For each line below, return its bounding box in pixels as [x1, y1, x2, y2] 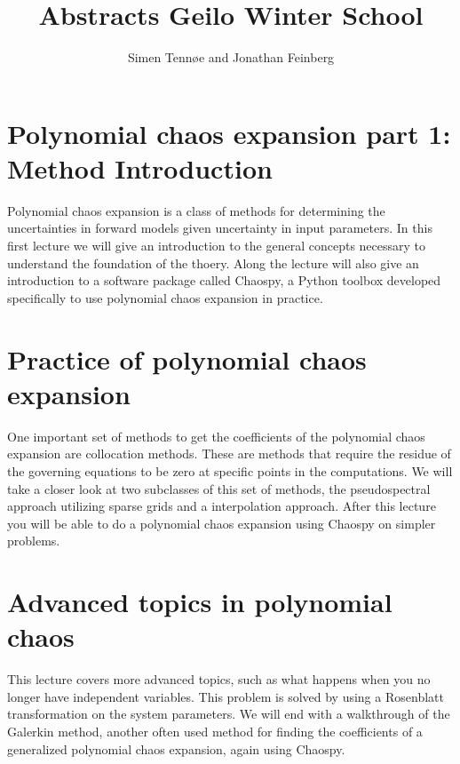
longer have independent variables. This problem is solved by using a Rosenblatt [7, 687, 444, 705]
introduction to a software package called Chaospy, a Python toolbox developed [7, 271, 441, 290]
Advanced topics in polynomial [7, 584, 393, 620]
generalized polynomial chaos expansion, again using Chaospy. [7, 739, 345, 758]
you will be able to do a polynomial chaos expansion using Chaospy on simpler [7, 513, 436, 532]
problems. [7, 531, 60, 550]
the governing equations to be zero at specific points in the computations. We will [7, 461, 453, 480]
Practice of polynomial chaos [7, 340, 367, 377]
